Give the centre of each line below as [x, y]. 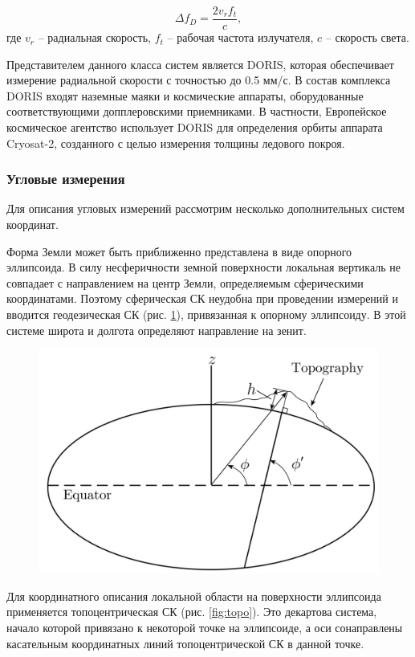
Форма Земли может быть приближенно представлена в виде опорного [179, 251]
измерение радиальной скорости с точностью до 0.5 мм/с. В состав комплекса [199, 80]
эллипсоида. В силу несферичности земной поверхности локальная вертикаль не [203, 267]
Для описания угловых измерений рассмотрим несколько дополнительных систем [205, 208]
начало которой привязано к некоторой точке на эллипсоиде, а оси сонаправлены [205, 628]
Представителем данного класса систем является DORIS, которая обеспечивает [200, 64]
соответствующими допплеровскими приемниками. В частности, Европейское [197, 111]
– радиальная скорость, [94, 37]
